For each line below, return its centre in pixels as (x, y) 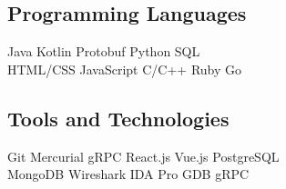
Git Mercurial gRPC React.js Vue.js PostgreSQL (143, 156)
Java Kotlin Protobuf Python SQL (104, 51)
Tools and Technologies (118, 118)
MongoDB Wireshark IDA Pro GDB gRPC (128, 174)
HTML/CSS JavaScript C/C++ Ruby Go (125, 69)
